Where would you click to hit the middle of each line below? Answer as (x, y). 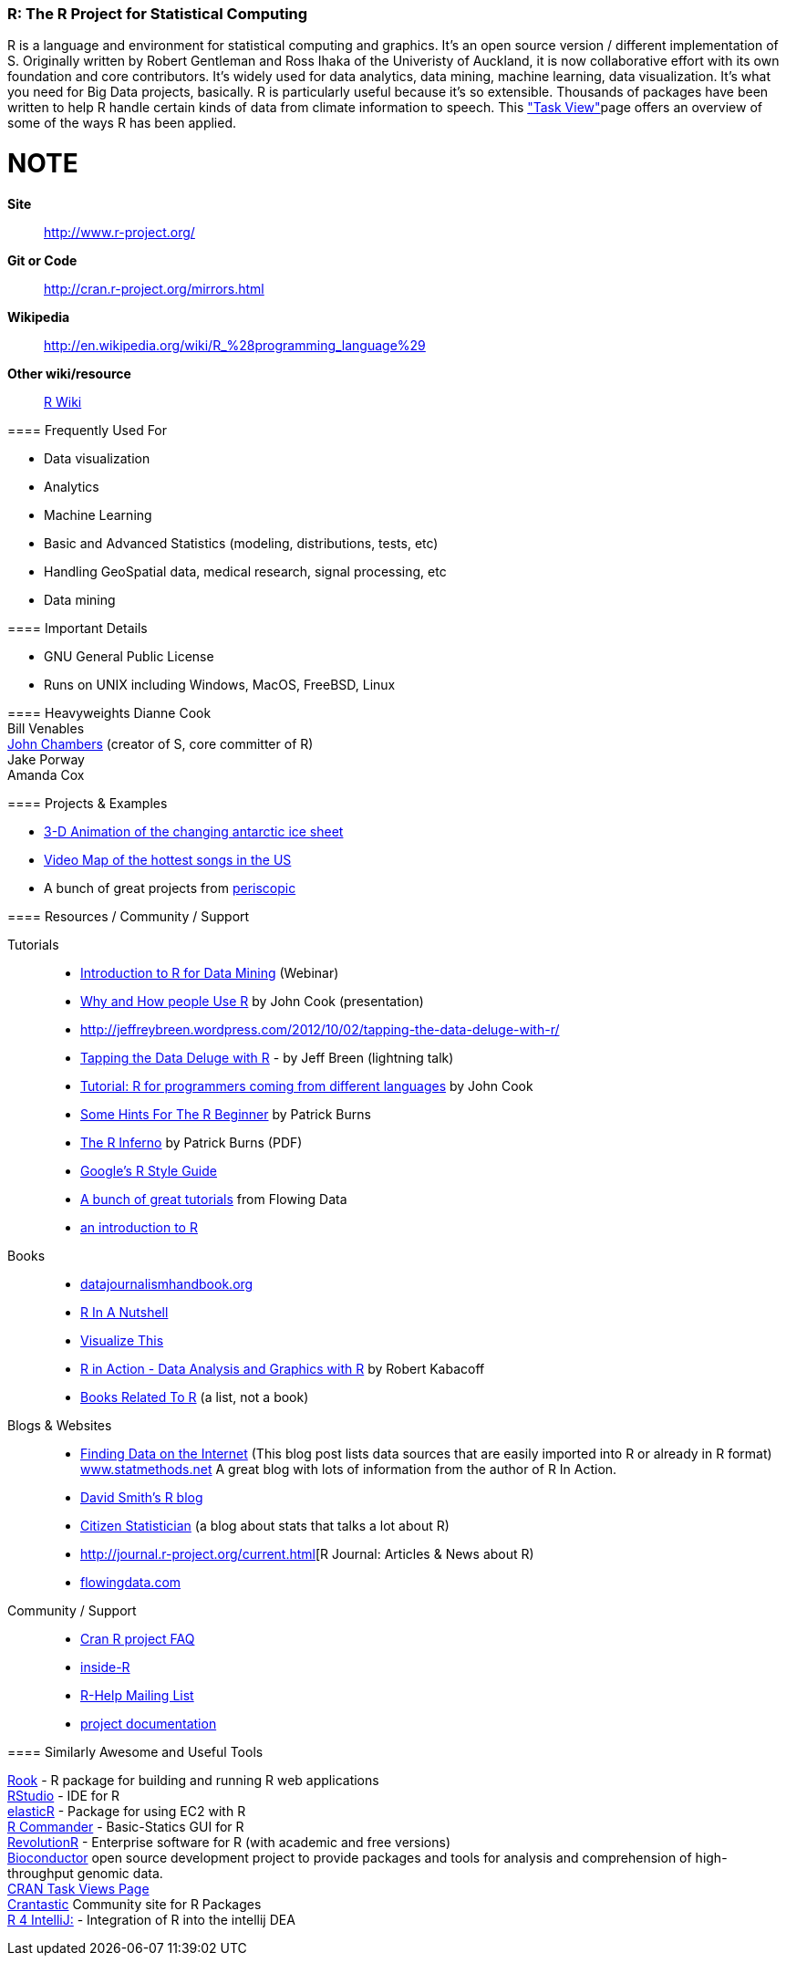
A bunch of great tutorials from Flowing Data (214, 1199)
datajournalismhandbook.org (167, 1283)
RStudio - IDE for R (64, 1795)
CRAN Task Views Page (78, 1888)
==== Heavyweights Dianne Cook (109, 712)
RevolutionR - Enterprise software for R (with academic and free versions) (229, 1842)
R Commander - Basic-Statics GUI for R (126, 1826)
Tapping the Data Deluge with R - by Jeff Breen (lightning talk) (267, 1057)
